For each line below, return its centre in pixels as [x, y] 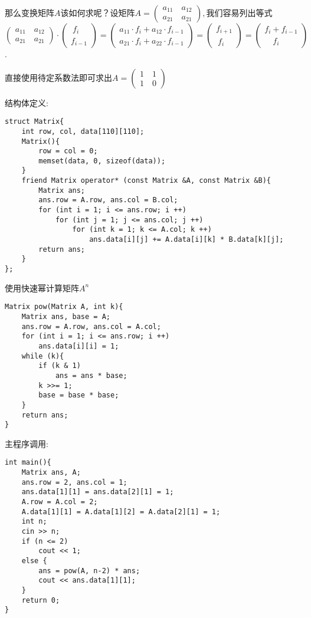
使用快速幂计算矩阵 [42, 287]
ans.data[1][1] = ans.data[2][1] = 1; [98, 492]
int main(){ [28, 463]
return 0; [41, 600]
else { [34, 561]
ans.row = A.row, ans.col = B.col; [108, 200]
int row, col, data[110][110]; [83, 131]
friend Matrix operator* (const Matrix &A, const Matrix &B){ [146, 181]
